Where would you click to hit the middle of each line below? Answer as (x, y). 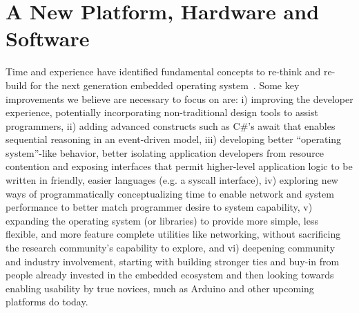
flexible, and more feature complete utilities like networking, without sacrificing (173, 234)
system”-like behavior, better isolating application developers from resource (165, 152)
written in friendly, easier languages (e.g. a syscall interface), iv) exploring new (172, 180)
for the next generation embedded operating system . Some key (165, 85)
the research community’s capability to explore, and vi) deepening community (171, 248)
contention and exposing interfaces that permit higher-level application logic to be (179, 166)
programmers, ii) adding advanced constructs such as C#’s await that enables (171, 125)
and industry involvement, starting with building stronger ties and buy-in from (173, 261)
